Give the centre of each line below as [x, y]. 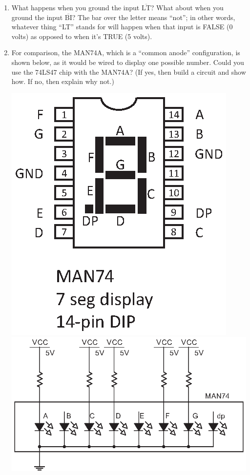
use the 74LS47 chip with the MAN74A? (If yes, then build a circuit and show [129, 72]
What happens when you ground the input [75, 7]
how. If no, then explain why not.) [63, 81]
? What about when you [187, 7]
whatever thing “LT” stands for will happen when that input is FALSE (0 [122, 27]
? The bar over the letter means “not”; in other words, [154, 17]
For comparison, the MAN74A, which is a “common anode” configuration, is [126, 52]
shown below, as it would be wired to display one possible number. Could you [128, 62]
